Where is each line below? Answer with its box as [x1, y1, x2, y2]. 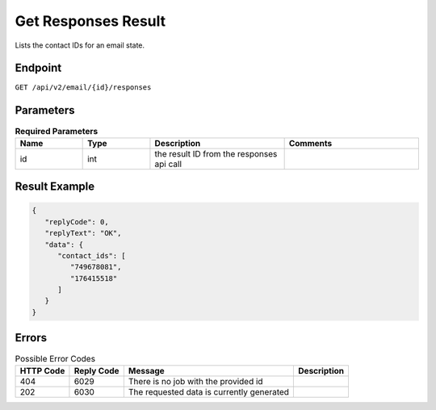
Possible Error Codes [15, 353, 96, 364]
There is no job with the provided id [128, 375, 263, 387]
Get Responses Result [15, 12, 166, 30]
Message [128, 365, 165, 376]
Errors [15, 331, 48, 345]
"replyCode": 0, [44, 217, 109, 226]
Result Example [15, 180, 95, 194]
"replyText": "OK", [44, 228, 122, 238]
